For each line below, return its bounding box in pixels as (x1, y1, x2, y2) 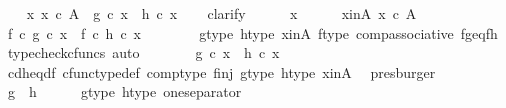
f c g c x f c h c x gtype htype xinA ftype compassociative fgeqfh (7, 22, 498, 43)
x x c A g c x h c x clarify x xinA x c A (26, 3, 417, 23)
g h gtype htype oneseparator (7, 81, 242, 102)
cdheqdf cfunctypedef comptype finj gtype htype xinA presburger (7, 61, 436, 82)
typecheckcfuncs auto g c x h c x (7, 42, 280, 63)
